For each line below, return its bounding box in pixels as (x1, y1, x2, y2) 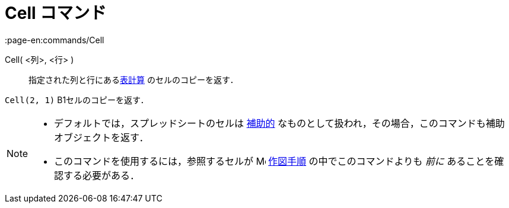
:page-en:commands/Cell (5, 34, 104, 45)
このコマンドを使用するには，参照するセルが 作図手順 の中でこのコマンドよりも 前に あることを (54, 155, 495, 167)
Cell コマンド (5, 3, 107, 23)
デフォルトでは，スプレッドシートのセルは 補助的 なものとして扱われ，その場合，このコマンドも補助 (54, 117, 505, 129)
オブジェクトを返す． (54, 131, 149, 143)
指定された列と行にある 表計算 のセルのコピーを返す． (28, 74, 238, 85)
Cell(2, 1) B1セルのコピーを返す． (5, 94, 149, 105)
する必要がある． (63, 169, 140, 181)
